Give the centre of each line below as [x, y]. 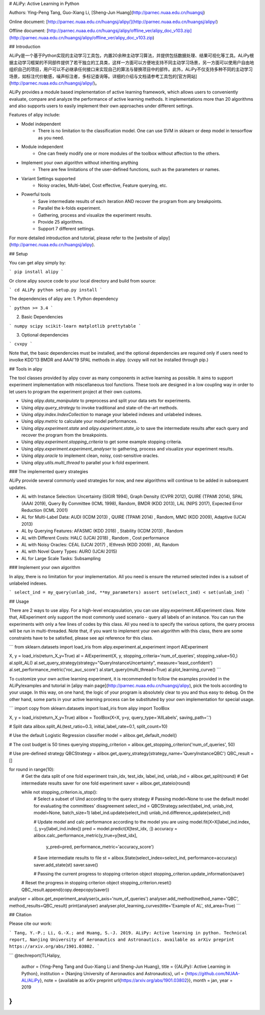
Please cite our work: [30, 924]
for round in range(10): [32, 769]
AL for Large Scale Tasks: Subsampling [61, 558]
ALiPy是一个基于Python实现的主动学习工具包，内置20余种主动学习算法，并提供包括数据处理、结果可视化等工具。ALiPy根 [132, 56]
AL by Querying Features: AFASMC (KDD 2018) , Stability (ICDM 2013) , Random [102, 531]
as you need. [51, 138]
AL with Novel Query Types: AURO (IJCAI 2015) [69, 551]
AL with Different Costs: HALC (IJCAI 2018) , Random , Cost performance [95, 537]
